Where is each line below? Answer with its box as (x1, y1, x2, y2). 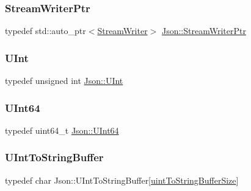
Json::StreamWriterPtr (161, 24, 246, 37)
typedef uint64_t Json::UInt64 (5, 123, 119, 136)
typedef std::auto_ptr (5, 24, 86, 37)
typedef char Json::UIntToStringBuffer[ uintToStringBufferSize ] (5, 173, 239, 186)
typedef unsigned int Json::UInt (5, 74, 123, 87)
